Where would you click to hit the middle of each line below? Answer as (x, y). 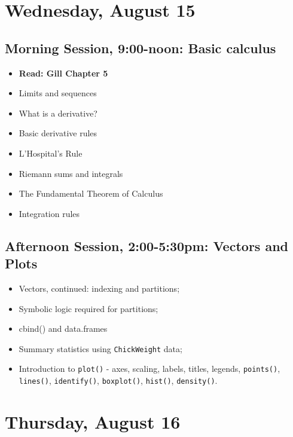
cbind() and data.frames (63, 328)
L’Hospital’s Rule (51, 153)
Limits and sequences (58, 93)
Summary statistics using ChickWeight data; (100, 348)
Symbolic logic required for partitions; (88, 308)
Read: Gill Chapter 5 (63, 73)
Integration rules (49, 213)
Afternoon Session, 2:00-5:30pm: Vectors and (146, 245)
